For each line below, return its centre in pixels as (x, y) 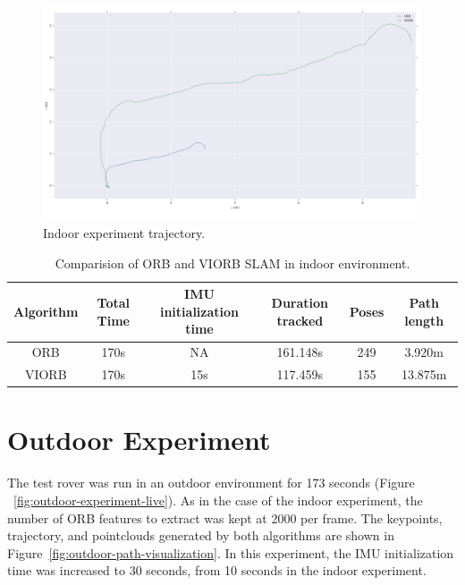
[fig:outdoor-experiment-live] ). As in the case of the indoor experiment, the (218, 500)
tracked (300, 320)
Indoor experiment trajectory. (124, 233)
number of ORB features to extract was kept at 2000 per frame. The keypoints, (225, 517)
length (424, 320)
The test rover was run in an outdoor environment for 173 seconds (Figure (211, 483)
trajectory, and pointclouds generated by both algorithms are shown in (201, 535)
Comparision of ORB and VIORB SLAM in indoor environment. (232, 263)
